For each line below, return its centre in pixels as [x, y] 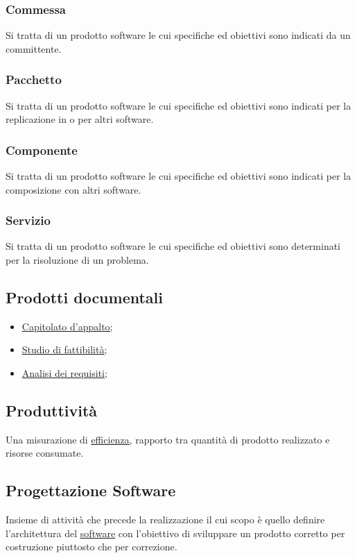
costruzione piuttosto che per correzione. [92, 547]
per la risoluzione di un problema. [77, 260]
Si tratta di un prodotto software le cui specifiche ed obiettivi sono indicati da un [178, 35]
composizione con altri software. [73, 189]
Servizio [28, 220]
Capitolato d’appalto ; [67, 326]
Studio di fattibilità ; [64, 349]
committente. [34, 48]
